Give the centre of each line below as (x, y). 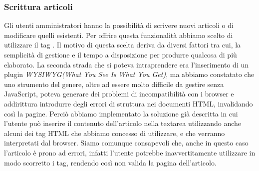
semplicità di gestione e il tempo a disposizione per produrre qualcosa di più (121, 54)
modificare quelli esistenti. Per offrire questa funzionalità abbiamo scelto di (119, 35)
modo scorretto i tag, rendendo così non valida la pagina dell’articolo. (110, 162)
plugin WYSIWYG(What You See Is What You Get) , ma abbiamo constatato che (129, 74)
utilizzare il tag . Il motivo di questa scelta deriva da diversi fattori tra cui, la (123, 45)
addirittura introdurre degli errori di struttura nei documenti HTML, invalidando (129, 103)
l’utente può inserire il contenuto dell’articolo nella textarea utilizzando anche (123, 123)
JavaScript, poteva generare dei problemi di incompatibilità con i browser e (119, 94)
